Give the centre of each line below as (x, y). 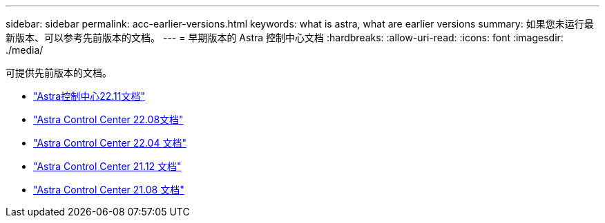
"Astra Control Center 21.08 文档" (109, 190)
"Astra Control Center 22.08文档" (108, 119)
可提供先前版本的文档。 (59, 73)
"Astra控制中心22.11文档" (89, 96)
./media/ (25, 50)
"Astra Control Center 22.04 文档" (110, 143)
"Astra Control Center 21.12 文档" (107, 166)
